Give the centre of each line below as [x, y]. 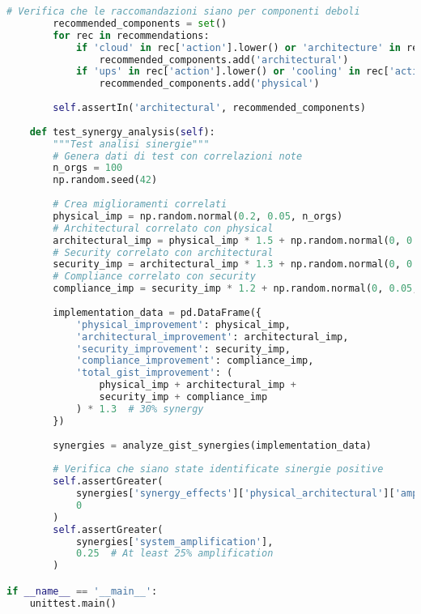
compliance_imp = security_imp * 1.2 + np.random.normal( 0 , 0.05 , [236, 289]
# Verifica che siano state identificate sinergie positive [218, 469]
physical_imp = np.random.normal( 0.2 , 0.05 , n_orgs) [198, 216]
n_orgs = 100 [88, 168]
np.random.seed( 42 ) [105, 180]
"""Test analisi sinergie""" [131, 144]
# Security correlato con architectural [163, 252]
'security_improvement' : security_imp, [183, 349]
